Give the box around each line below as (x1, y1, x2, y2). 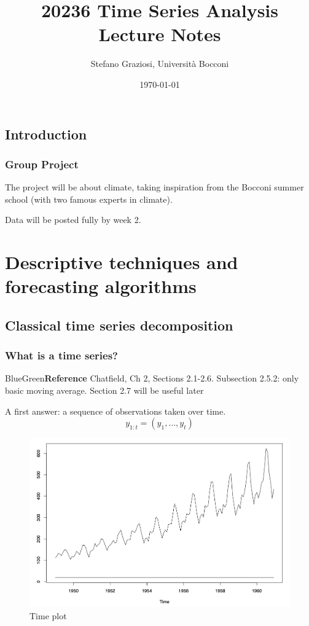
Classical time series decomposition (5, 315, 233, 334)
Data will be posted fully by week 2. (5, 213, 141, 226)
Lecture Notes (98, 22, 221, 47)
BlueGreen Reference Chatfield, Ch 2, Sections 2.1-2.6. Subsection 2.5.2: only (5, 372, 299, 385)
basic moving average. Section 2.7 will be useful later (5, 384, 204, 397)
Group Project (5, 156, 79, 171)
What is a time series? (5, 348, 118, 363)
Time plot (29, 609, 67, 622)
